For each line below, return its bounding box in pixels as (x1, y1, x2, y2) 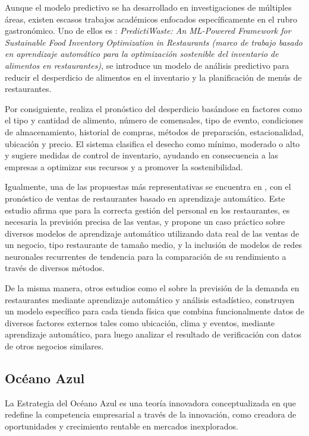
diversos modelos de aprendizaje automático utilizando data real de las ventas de (5, 227, 299, 239)
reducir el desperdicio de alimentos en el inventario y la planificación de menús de (5, 71, 302, 83)
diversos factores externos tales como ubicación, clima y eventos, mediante (5, 316, 275, 329)
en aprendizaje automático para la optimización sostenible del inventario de (5, 47, 279, 60)
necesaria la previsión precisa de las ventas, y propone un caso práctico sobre (5, 215, 285, 228)
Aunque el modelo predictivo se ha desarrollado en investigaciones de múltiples (5, 1, 292, 13)
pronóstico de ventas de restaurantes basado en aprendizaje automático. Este (5, 192, 285, 204)
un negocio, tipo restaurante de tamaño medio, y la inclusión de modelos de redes (5, 238, 302, 251)
